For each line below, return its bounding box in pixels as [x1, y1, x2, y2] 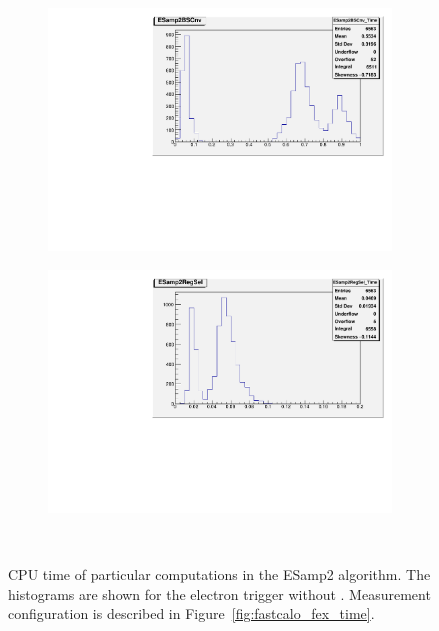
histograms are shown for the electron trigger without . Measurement [8, 583, 431, 604]
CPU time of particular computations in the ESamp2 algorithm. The [8, 564, 431, 584]
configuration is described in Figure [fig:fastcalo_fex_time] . [8, 603, 375, 624]
